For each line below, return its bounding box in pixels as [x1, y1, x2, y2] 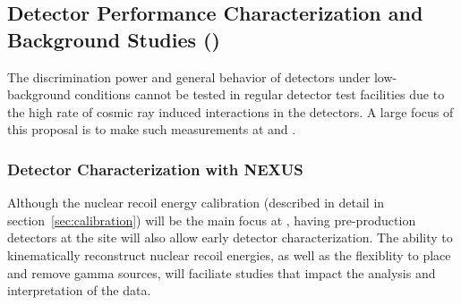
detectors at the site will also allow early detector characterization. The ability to [7, 228, 453, 247]
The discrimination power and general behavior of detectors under [7, 67, 371, 86]
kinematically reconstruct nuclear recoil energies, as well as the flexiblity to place [7, 245, 451, 264]
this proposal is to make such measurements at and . [7, 120, 296, 139]
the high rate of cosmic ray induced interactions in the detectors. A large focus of [7, 102, 454, 121]
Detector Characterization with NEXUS [7, 157, 303, 180]
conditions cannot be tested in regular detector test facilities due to [74, 85, 445, 104]
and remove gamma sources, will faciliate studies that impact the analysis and [7, 263, 436, 282]
